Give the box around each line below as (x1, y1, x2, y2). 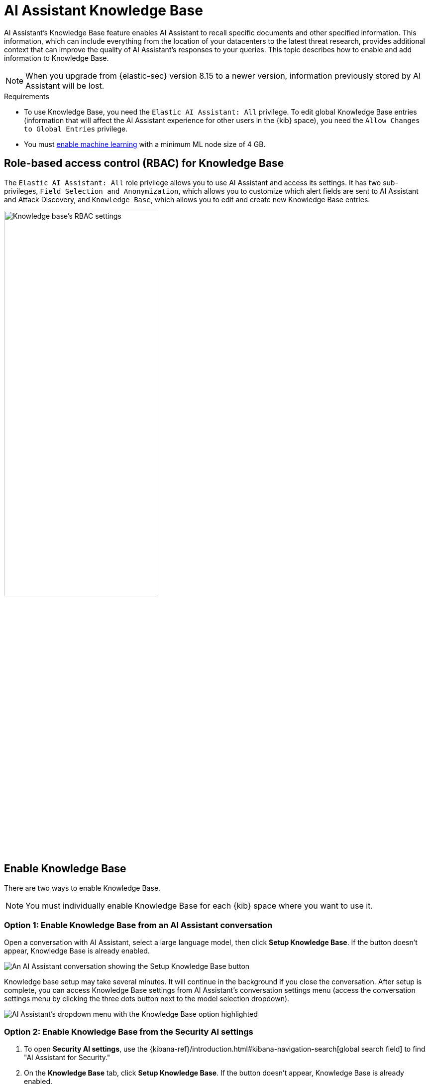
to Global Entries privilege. (24, 124, 128, 133)
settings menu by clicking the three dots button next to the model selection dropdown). (4, 994, 290, 1003)
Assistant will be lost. (25, 80, 105, 91)
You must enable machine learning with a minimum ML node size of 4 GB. (24, 139, 266, 148)
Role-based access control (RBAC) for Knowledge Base (4, 157, 284, 170)
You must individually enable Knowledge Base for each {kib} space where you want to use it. (25, 900, 373, 911)
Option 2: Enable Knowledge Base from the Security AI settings (4, 1026, 253, 1037)
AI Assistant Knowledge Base (4, 2, 203, 19)
